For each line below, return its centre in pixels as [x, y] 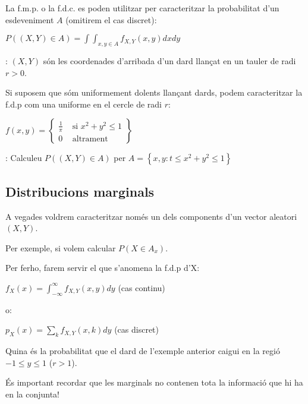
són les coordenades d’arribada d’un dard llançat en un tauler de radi [169, 60]
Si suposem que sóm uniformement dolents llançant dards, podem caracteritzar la [154, 92]
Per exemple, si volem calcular [61, 247]
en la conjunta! [33, 394]
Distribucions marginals [80, 191]
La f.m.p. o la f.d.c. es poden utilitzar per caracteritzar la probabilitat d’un [142, 8]
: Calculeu [24, 158]
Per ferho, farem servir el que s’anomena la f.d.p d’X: [103, 268]
